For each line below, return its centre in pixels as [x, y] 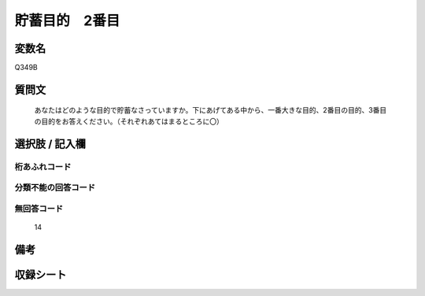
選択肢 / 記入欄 [50, 144]
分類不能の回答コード [55, 187]
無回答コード [39, 209]
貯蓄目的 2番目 [67, 20]
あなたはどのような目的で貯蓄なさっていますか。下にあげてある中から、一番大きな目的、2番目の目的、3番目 [211, 110]
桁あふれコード [43, 167]
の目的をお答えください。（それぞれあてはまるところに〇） [129, 121]
